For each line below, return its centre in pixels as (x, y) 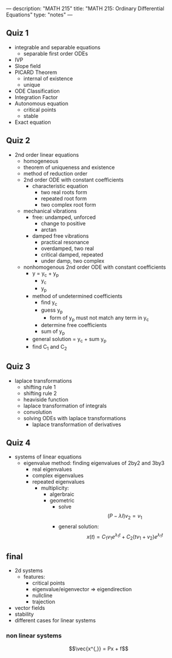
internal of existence (48, 78)
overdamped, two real (67, 248)
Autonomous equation (41, 103)
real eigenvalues (52, 470)
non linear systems (34, 636)
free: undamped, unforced (64, 217)
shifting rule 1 (39, 387)
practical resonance (65, 242)
